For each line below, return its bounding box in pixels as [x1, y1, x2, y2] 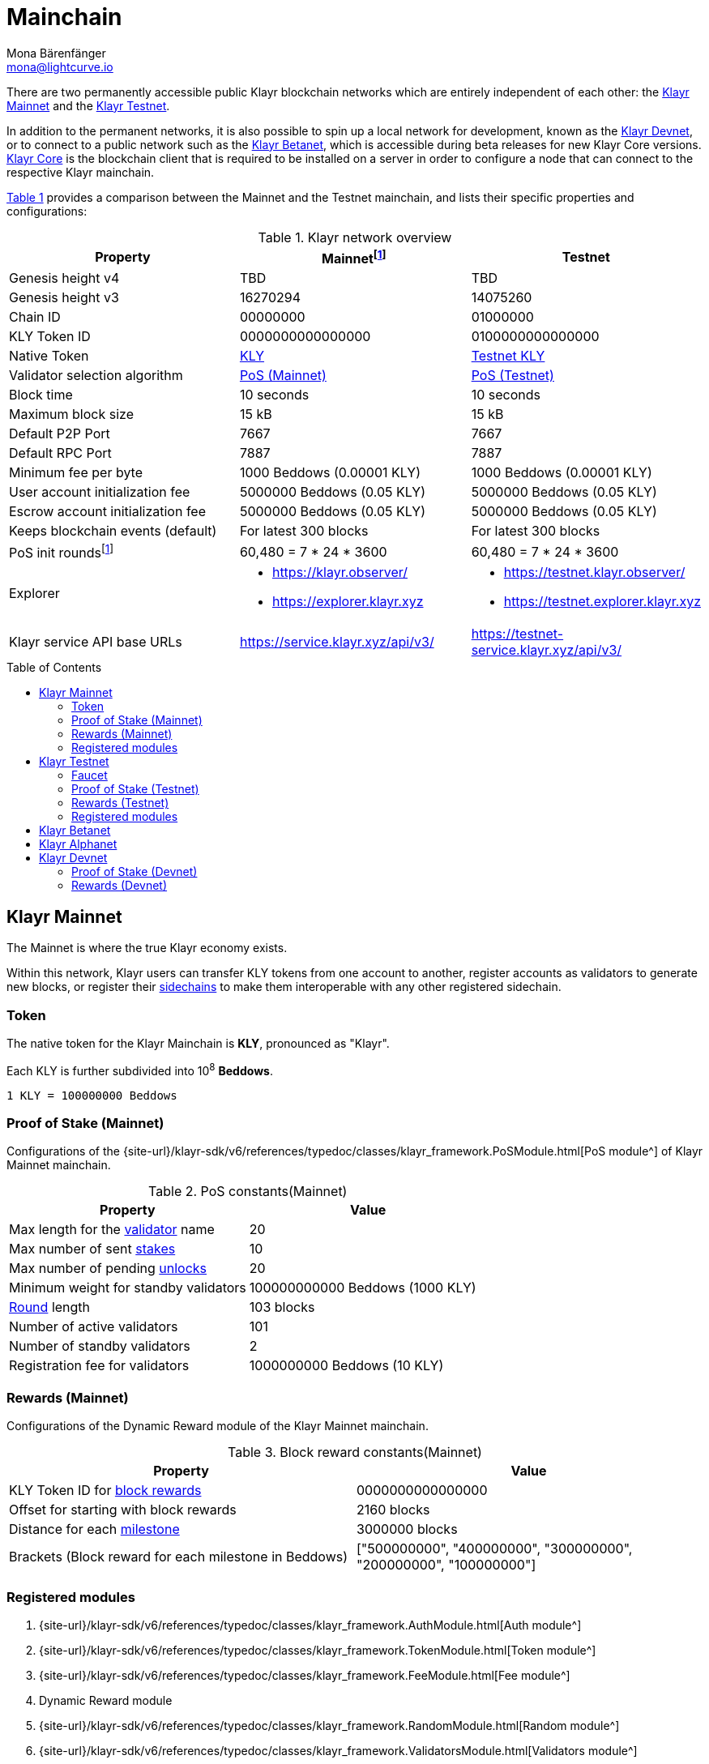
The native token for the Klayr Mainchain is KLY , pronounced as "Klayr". [6, 1036, 390, 1050]
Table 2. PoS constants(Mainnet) [148, 1183, 348, 1200]
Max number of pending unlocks [9, 1260, 207, 1277]
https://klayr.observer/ [271, 564, 408, 581]
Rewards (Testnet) [71, 796, 169, 810]
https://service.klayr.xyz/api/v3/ [239, 634, 434, 651]
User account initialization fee [9, 484, 190, 501]
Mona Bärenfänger [6, 45, 106, 60]
